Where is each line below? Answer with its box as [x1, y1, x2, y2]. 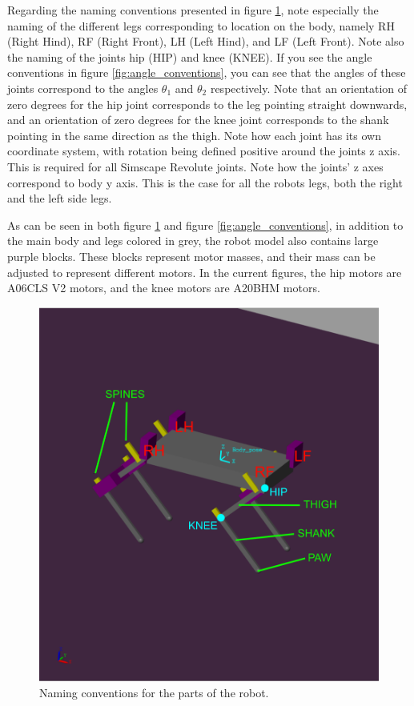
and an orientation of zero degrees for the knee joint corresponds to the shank [7, 111, 389, 128]
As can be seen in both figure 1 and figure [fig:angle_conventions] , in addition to [7, 216, 404, 233]
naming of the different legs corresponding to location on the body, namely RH [7, 17, 395, 34]
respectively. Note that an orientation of [210, 79, 408, 96]
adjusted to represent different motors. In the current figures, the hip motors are [7, 263, 402, 280]
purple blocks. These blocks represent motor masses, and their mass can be [7, 247, 376, 264]
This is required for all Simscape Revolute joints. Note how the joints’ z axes [7, 158, 384, 174]
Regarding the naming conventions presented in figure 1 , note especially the [7, 2, 379, 18]
